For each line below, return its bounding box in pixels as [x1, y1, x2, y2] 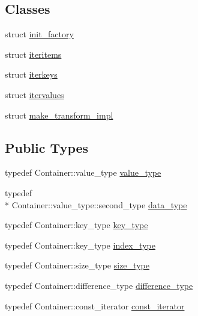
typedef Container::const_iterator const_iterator [5, 299, 185, 312]
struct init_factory [5, 28, 74, 40]
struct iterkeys [5, 68, 58, 81]
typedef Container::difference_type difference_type [5, 279, 193, 291]
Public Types [5, 138, 89, 156]
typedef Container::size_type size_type [5, 259, 149, 271]
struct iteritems [5, 48, 62, 60]
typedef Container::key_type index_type [5, 238, 155, 251]
